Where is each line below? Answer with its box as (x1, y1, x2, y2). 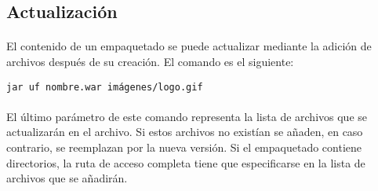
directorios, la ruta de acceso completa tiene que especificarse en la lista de (6, 154, 365, 171)
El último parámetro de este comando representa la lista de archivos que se (6, 108, 367, 124)
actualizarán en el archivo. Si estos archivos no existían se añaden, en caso (6, 123, 363, 140)
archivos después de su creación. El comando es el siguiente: (6, 53, 294, 69)
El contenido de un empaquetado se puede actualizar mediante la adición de (6, 38, 372, 54)
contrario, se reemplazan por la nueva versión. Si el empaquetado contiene (6, 139, 362, 155)
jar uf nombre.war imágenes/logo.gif (6, 81, 203, 93)
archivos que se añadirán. (6, 170, 128, 186)
